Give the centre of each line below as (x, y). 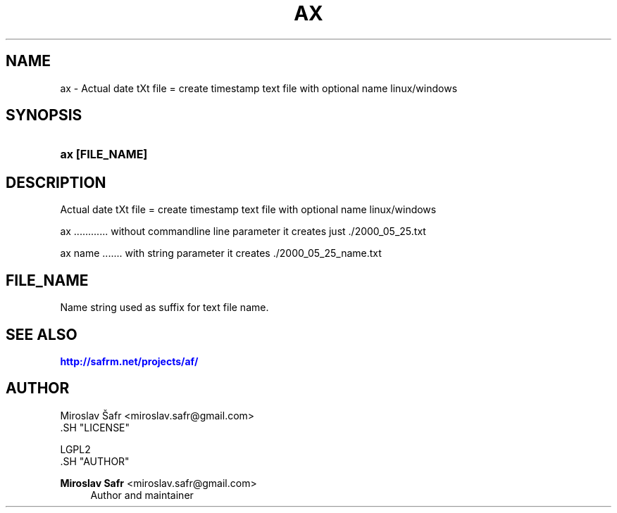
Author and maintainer (142, 495)
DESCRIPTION (56, 182)
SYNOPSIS (44, 115)
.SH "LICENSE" (95, 427)
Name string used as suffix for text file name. (164, 308)
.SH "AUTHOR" (95, 461)
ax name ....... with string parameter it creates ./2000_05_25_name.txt (221, 253)
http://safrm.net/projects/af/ (129, 361)
